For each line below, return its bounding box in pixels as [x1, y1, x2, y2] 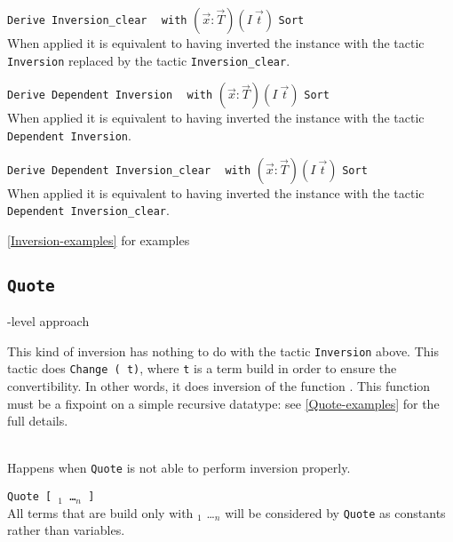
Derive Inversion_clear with [7, 14, 187, 27]
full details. [7, 411, 68, 430]
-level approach [7, 312, 90, 331]
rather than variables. [7, 521, 125, 539]
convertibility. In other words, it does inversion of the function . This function [7, 377, 431, 395]
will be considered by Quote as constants [225, 503, 446, 522]
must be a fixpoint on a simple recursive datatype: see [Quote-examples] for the [7, 394, 440, 412]
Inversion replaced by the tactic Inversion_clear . [7, 51, 290, 69]
